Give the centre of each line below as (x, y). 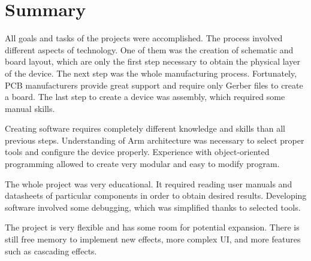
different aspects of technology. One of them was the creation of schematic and (149, 49)
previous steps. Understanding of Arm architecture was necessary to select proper (155, 140)
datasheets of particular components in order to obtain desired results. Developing (156, 195)
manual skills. (30, 108)
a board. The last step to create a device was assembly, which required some (145, 97)
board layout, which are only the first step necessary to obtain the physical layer (153, 61)
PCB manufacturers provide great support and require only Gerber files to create (154, 85)
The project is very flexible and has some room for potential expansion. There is (152, 227)
